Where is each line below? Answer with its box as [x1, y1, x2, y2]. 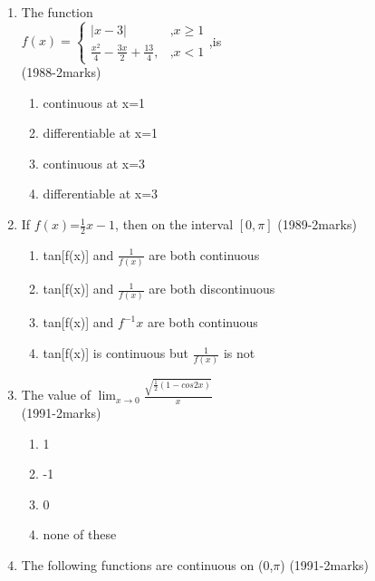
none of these [43, 525, 117, 544]
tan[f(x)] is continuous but [43, 344, 189, 363]
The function [21, 3, 93, 21]
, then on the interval [115, 215, 234, 234]
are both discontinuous [149, 279, 275, 298]
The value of [21, 385, 91, 404]
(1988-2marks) [21, 63, 101, 82]
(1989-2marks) [277, 215, 357, 234]
